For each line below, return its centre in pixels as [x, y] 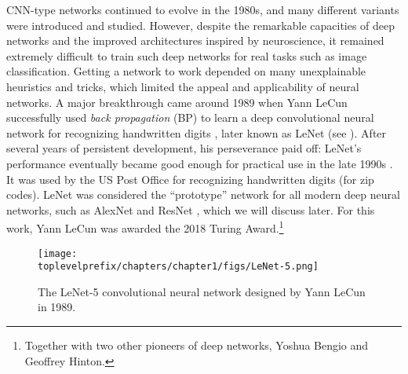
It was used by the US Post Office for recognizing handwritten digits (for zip [190, 179]
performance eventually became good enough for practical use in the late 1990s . [200, 163]
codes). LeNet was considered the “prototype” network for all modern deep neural [203, 194]
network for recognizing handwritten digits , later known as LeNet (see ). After [197, 132]
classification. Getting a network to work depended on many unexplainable [186, 71]
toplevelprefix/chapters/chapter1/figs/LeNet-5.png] [178, 267]
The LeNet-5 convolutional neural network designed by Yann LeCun [202, 291]
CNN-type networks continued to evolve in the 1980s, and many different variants [203, 9]
